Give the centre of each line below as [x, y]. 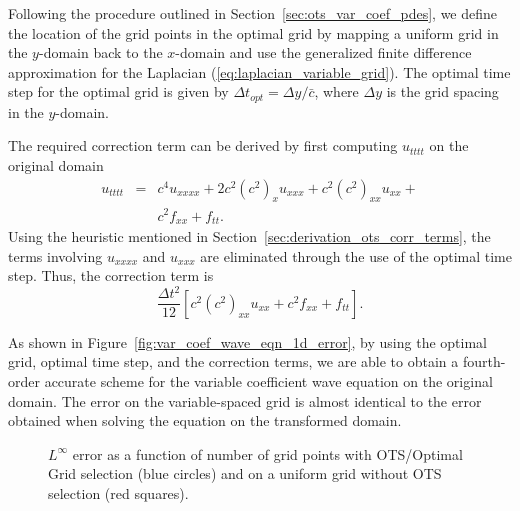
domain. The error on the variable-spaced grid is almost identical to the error [245, 400]
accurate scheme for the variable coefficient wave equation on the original [268, 380]
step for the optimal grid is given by [118, 91]
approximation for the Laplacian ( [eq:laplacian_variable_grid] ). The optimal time [259, 71]
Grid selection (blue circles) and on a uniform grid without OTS [245, 473]
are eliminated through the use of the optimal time [356, 255]
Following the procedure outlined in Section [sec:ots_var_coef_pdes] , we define [253, 13]
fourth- [484, 361]
